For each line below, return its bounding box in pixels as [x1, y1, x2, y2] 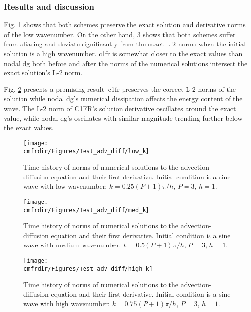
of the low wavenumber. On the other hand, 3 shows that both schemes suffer [4, 29, 236, 39]
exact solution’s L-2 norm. [4, 67, 83, 78]
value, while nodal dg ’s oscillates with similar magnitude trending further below [4, 112, 243, 123]
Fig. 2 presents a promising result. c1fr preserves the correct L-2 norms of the [4, 84, 236, 94]
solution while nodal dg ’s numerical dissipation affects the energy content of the [4, 93, 243, 104]
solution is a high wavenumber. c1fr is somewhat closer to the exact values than [4, 48, 243, 58]
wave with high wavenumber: [23, 298, 110, 309]
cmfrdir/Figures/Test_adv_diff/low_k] [23, 148, 149, 155]
